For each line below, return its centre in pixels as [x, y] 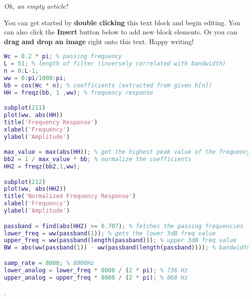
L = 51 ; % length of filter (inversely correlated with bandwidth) [115, 64]
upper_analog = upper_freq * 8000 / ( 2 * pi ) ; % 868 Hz [96, 277]
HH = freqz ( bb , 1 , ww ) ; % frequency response [79, 92]
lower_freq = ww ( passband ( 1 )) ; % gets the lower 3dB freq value [110, 233]
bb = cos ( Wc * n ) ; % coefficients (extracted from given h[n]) [108, 85]
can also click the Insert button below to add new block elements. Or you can [121, 32]
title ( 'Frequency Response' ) [51, 123]
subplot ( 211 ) [25, 108]
